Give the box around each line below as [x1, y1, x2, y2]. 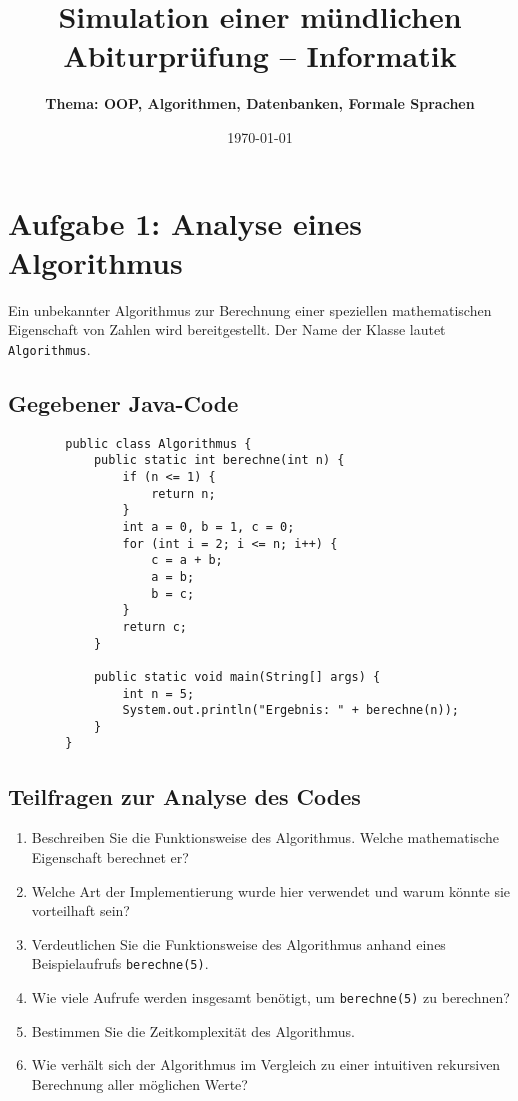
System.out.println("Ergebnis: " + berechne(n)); [122, 703, 460, 718]
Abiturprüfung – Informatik [63, 35, 457, 76]
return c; [122, 619, 187, 634]
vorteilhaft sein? [31, 900, 130, 921]
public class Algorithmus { [65, 436, 252, 451]
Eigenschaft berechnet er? [31, 846, 189, 867]
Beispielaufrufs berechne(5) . [31, 953, 209, 974]
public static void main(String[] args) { [93, 669, 381, 684]
